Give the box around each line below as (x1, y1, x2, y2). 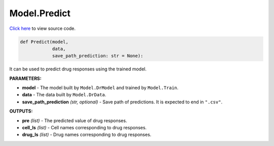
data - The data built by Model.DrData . (22, 92, 107, 98)
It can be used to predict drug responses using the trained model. (9, 66, 147, 72)
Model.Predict (9, 8, 71, 19)
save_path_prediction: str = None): (52, 53, 144, 59)
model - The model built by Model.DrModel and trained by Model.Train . (22, 85, 179, 91)
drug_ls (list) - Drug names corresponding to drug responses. (22, 132, 152, 138)
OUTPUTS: (9, 108, 33, 114)
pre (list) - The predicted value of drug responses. (22, 117, 127, 124)
